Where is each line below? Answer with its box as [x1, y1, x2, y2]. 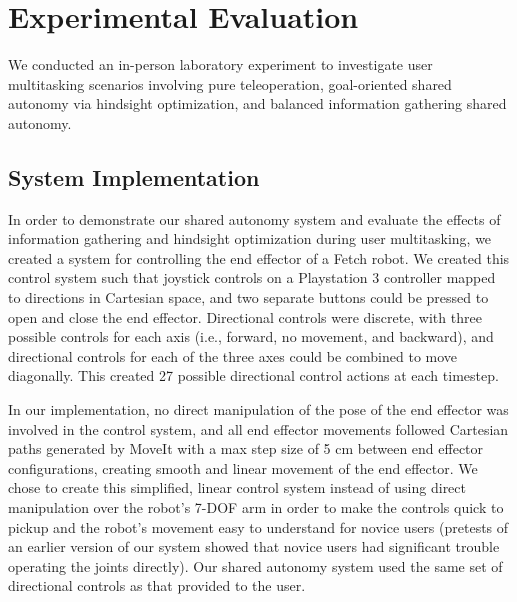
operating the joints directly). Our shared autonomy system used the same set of [8, 555, 503, 576]
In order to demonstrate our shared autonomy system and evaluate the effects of [8, 208, 501, 229]
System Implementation [8, 161, 260, 192]
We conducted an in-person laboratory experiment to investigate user [8, 54, 433, 75]
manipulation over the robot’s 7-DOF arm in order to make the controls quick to [8, 497, 504, 518]
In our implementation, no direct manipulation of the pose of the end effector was [8, 399, 509, 420]
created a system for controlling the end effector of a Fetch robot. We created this [8, 247, 510, 268]
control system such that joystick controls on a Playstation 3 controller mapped [8, 267, 496, 288]
